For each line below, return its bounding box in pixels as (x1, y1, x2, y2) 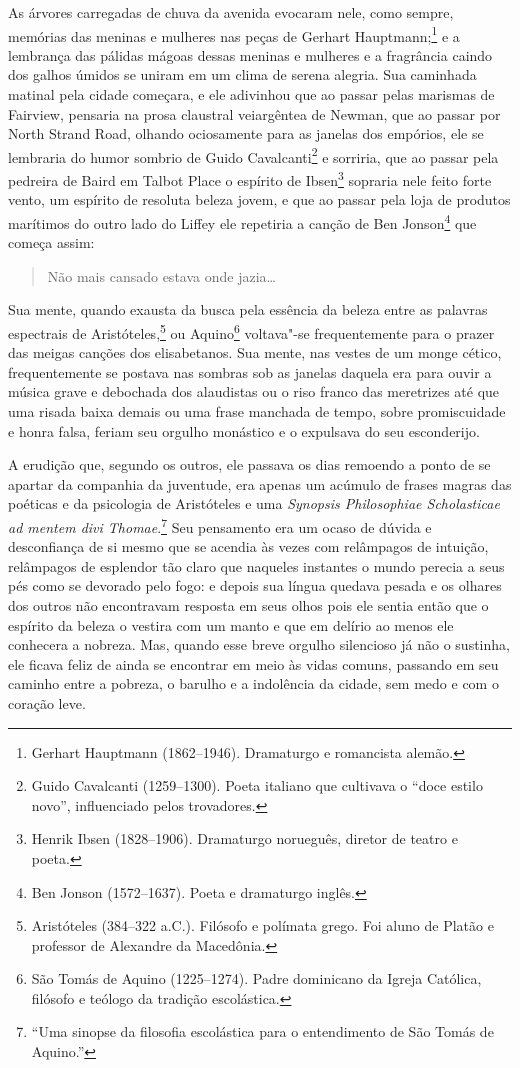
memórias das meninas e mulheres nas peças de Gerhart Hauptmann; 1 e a (8, 22, 460, 46)
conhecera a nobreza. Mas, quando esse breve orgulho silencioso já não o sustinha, (8, 634, 510, 655)
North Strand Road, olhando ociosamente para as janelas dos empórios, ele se (8, 123, 484, 144)
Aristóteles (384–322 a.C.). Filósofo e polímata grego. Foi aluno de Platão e (31, 915, 494, 936)
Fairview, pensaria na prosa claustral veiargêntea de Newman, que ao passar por (8, 103, 501, 124)
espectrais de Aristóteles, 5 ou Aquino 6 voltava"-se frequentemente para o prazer (8, 319, 495, 343)
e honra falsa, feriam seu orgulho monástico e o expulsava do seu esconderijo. (8, 420, 480, 441)
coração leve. (8, 692, 86, 713)
